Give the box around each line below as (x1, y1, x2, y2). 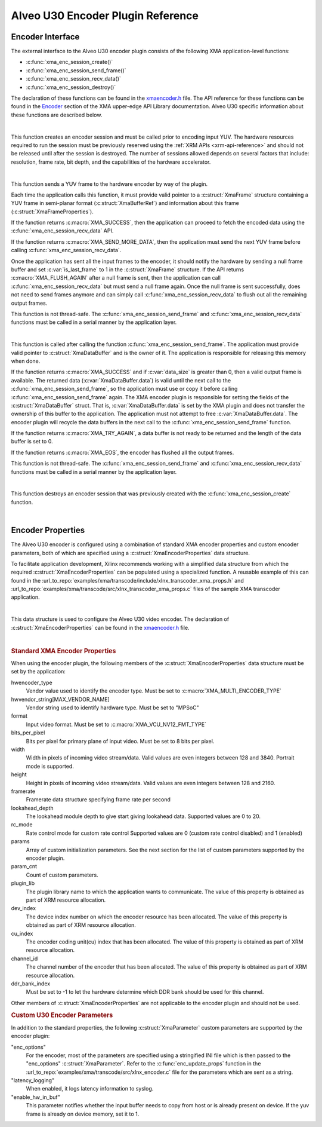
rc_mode (11, 821, 33, 828)
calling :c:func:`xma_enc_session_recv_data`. (11, 247, 122, 254)
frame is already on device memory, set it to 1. (26, 1110, 140, 1117)
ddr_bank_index (11, 980, 51, 987)
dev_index (11, 905, 36, 912)
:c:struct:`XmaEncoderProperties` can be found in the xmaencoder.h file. (11, 624, 190, 631)
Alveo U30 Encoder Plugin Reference (11, 9, 199, 22)
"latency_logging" (11, 1077, 55, 1084)
